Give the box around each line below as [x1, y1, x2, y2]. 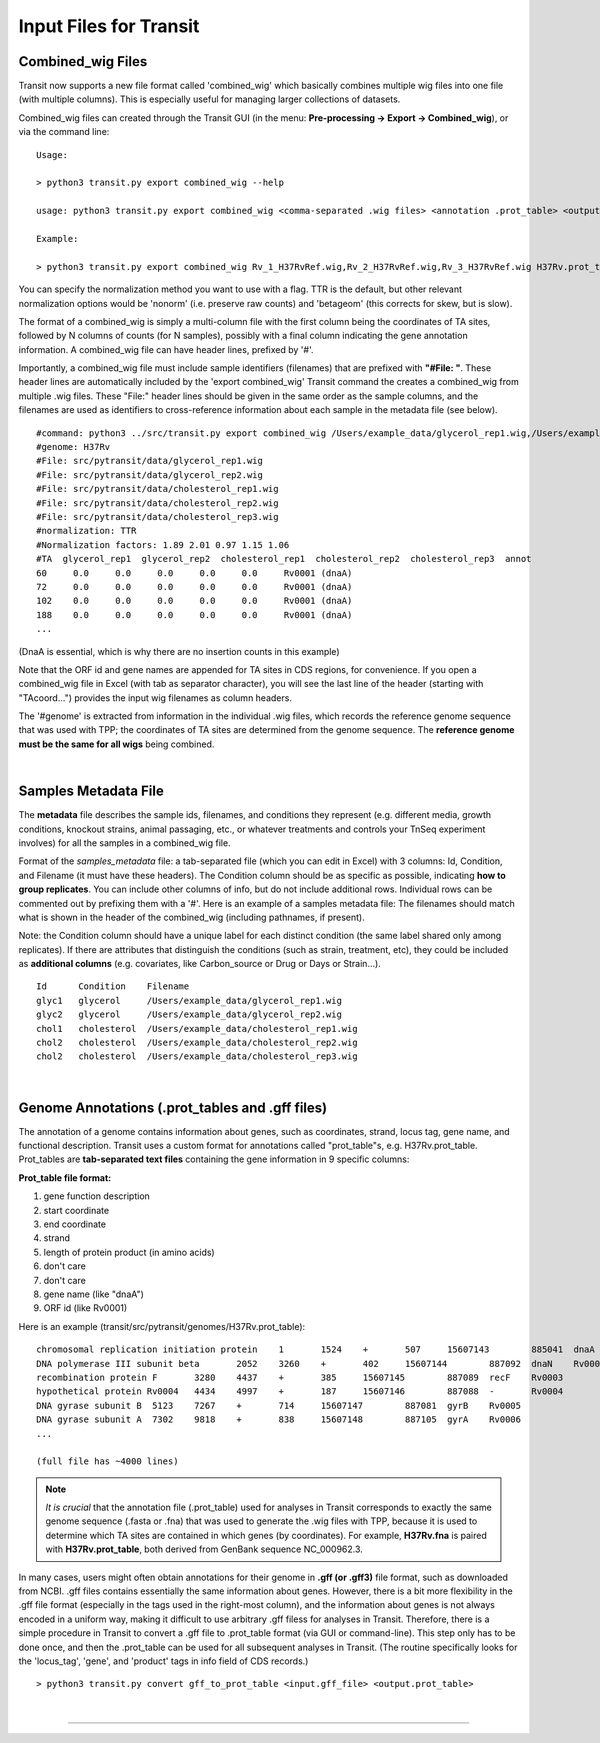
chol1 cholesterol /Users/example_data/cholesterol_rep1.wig [36, 1023, 359, 1034]
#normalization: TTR [36, 525, 137, 537]
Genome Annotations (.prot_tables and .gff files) [18, 1099, 328, 1116]
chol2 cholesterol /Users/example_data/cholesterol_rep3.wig [36, 1051, 359, 1062]
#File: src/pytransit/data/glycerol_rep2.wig [36, 469, 264, 480]
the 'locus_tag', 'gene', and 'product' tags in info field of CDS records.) [18, 1655, 309, 1667]
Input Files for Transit [18, 15, 200, 37]
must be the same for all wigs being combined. [18, 738, 215, 750]
